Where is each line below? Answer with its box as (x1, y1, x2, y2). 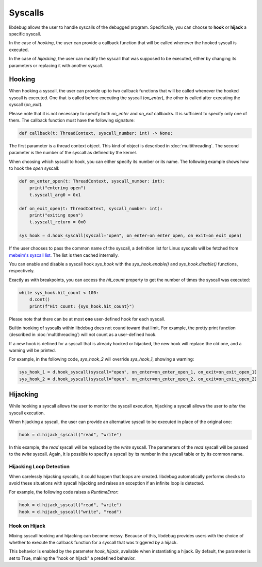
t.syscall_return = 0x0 (29, 219, 86, 225)
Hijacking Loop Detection (9, 463, 70, 470)
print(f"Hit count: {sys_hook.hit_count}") (29, 303, 134, 309)
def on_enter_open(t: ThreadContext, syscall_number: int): (19, 178, 165, 184)
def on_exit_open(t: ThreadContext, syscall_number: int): (19, 206, 163, 211)
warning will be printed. (9, 348, 56, 354)
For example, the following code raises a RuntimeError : (9, 489, 119, 495)
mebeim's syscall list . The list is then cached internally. (9, 252, 119, 258)
